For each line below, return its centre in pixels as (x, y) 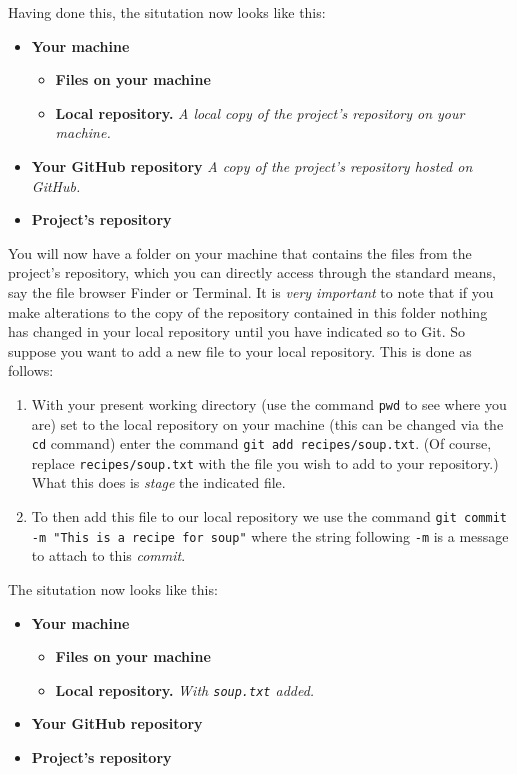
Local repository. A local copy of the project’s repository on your (260, 112)
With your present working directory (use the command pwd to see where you (269, 403)
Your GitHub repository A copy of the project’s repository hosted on (252, 165)
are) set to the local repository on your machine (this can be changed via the (267, 423)
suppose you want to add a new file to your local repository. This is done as (240, 350)
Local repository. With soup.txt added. (185, 689)
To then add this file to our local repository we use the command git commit (269, 516)
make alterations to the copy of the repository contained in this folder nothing (248, 311)
